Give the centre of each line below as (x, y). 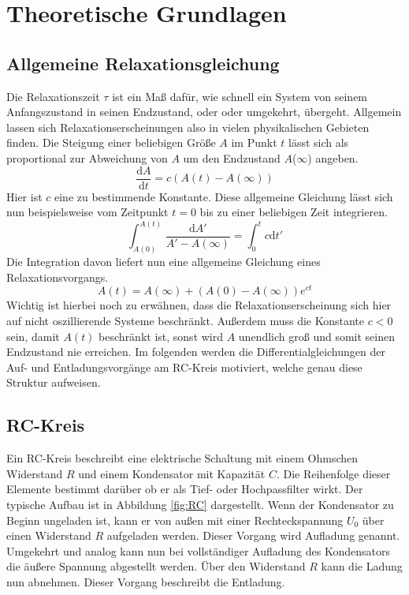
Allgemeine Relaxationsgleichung (143, 63)
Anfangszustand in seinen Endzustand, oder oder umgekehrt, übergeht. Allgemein (204, 112)
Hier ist (24, 196)
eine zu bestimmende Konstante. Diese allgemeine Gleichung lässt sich (224, 196)
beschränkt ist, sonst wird (161, 336)
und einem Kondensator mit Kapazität (172, 473)
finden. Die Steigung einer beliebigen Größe (111, 142)
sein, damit (33, 336)
